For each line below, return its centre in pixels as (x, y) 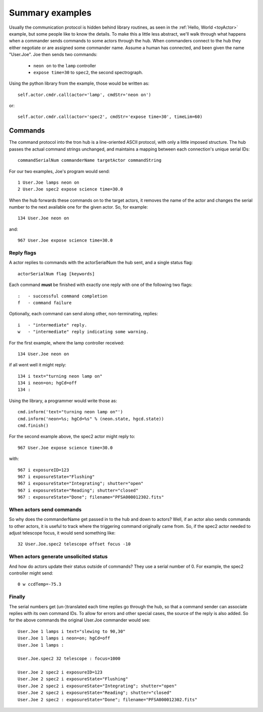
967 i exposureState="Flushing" (56, 477)
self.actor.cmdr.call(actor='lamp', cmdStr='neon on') (85, 95)
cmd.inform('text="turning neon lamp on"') (70, 412)
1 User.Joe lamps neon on (49, 182)
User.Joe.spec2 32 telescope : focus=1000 (69, 659)
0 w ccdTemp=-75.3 (40, 584)
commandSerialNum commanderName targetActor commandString (90, 160)
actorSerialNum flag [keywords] (56, 274)
